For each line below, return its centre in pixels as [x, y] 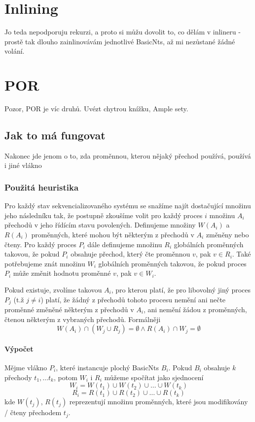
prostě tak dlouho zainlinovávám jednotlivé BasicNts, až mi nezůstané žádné [120, 41]
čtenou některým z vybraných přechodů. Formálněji [83, 319]
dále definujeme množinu [125, 244]
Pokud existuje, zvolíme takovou [53, 289]
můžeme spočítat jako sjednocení [154, 377]
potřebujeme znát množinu [45, 263]
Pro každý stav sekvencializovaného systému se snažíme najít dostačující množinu [128, 206]
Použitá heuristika [42, 187]
